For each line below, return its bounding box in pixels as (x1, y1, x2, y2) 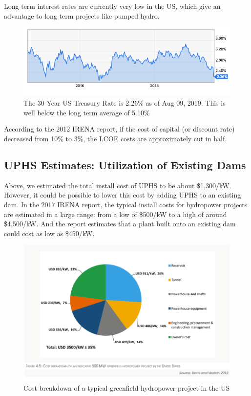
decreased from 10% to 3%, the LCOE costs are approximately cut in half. (4, 133, 227, 144)
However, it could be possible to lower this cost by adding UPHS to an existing (4, 190, 241, 200)
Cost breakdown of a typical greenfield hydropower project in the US (23, 382, 230, 393)
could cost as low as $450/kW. (4, 228, 95, 238)
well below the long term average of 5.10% (23, 107, 150, 117)
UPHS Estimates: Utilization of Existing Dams (4, 157, 246, 172)
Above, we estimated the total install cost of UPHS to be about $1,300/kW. (4, 180, 231, 190)
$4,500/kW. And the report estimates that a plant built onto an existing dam (4, 219, 236, 229)
